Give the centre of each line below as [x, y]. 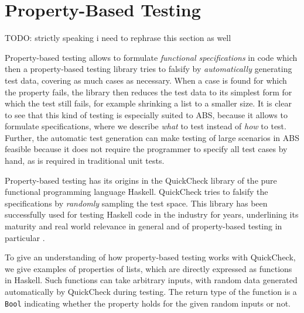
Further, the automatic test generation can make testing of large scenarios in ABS [152, 137]
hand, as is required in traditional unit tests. [85, 161]
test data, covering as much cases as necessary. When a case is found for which [146, 80]
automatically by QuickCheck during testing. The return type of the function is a [151, 291]
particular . [25, 237]
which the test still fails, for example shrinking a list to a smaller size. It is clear [148, 103]
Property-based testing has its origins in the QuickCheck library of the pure [141, 180]
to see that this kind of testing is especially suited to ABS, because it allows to [146, 114]
